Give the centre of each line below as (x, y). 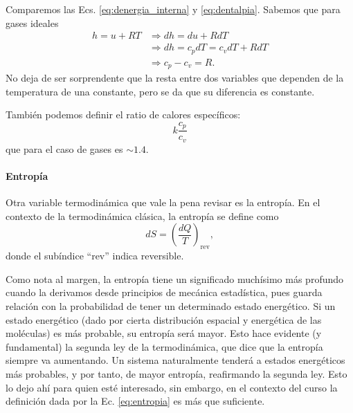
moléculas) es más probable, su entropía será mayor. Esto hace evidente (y (164, 333)
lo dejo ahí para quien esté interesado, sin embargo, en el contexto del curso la (172, 387)
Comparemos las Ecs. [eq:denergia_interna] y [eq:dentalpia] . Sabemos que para (173, 9)
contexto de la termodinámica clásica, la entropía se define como (142, 215)
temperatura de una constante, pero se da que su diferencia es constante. (160, 91)
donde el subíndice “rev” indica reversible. (95, 256)
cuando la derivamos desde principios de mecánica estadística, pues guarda (164, 292)
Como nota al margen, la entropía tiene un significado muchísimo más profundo (175, 278)
